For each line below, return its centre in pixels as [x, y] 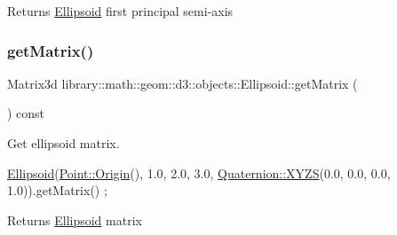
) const [26, 113]
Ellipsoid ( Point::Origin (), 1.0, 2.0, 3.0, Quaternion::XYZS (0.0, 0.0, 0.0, [199, 172]
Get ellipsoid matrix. [64, 143]
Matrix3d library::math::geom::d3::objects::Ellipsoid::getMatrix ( [183, 83]
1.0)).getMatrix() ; [57, 190]
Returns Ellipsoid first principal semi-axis [120, 11]
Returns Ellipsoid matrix [75, 219]
